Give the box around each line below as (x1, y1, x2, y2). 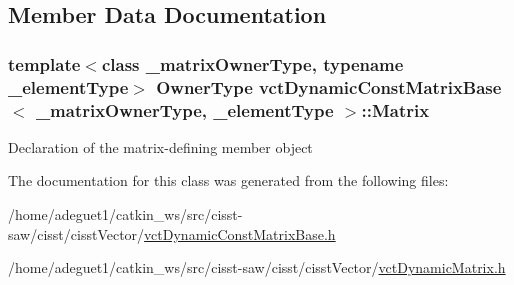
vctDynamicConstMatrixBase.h (144, 223, 336, 244)
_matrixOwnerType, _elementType (35, 97, 334, 122)
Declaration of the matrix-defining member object (8, 136, 313, 157)
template (8, 51, 81, 76)
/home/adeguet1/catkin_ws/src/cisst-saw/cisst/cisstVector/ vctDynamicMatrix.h (8, 257, 506, 278)
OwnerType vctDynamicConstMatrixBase (156, 74, 502, 99)
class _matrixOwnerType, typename (101, 51, 404, 76)
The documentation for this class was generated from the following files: (8, 170, 449, 191)
